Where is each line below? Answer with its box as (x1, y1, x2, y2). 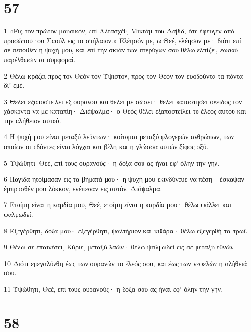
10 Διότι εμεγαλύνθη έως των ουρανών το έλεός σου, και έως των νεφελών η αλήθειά (4, 258, 247, 268)
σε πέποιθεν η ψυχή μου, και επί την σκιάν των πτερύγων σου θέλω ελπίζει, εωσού (4, 45, 238, 55)
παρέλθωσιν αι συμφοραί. (4, 54, 76, 64)
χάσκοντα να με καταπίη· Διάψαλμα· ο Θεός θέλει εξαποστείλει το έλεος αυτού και (4, 106, 246, 116)
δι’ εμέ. (4, 80, 25, 90)
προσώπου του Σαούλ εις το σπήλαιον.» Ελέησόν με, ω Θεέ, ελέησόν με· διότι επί (4, 35, 241, 45)
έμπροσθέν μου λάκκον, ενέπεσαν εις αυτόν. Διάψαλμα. (4, 183, 162, 193)
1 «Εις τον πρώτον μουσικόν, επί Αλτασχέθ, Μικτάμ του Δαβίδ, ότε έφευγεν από (4, 26, 234, 36)
